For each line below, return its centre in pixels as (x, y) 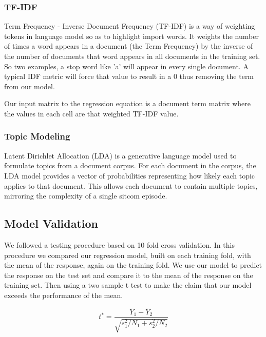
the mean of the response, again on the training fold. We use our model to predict (133, 265)
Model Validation (51, 223)
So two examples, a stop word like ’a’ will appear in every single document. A (126, 66)
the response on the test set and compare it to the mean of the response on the (129, 275)
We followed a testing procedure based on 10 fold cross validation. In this (119, 244)
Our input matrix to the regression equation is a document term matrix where (128, 103)
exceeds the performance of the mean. (64, 295)
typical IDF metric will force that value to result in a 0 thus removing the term (129, 76)
